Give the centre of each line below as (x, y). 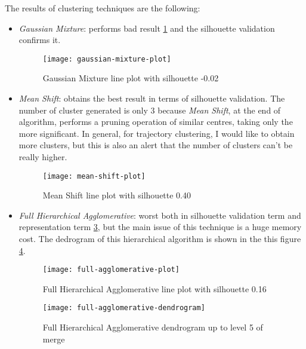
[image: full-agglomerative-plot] (111, 270)
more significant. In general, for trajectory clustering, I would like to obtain (157, 133)
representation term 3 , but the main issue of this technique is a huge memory (160, 227)
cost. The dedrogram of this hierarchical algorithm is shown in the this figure (160, 239)
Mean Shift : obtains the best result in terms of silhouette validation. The (152, 98)
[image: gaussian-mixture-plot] (107, 59)
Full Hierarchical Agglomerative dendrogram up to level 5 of (153, 327)
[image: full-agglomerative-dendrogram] (124, 308)
